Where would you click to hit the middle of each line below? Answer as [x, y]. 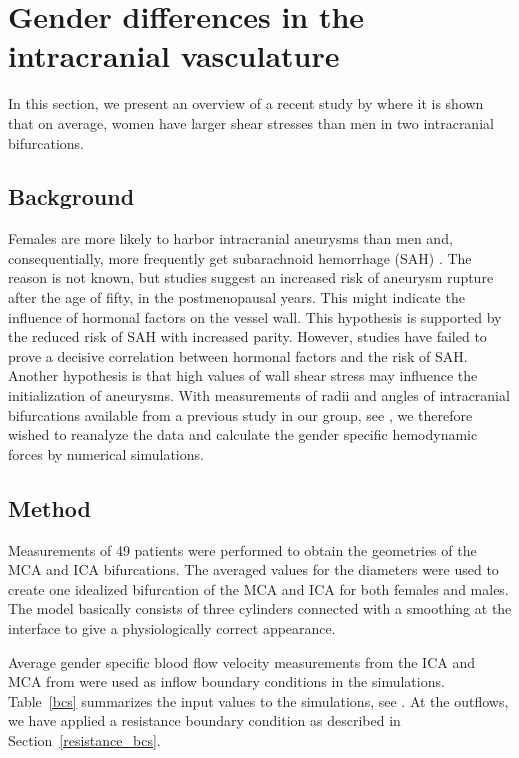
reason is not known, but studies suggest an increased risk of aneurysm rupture [251, 277]
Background [71, 196]
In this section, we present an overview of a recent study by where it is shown [246, 103]
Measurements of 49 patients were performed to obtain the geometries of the [242, 549]
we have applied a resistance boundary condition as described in [204, 720]
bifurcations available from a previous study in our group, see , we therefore [240, 414]
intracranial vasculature [174, 55]
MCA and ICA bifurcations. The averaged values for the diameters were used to [253, 569]
